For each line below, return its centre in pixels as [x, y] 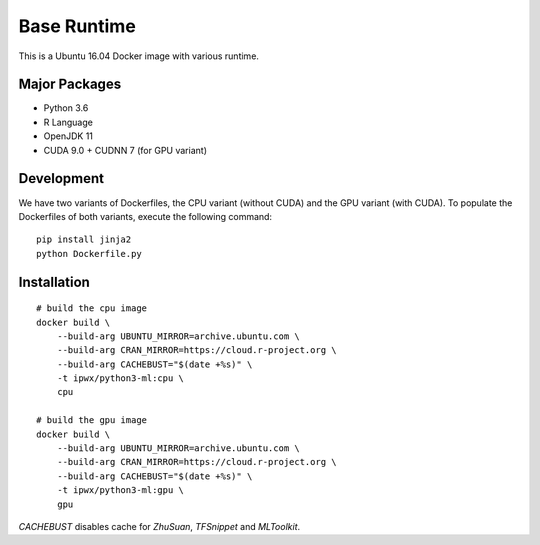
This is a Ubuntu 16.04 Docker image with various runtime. [139, 56]
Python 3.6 [66, 108]
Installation [54, 281]
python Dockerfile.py [89, 253]
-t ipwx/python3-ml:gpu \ [120, 490]
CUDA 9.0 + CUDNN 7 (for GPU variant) [125, 150]
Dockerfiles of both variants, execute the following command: [145, 216]
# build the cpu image [92, 308]
